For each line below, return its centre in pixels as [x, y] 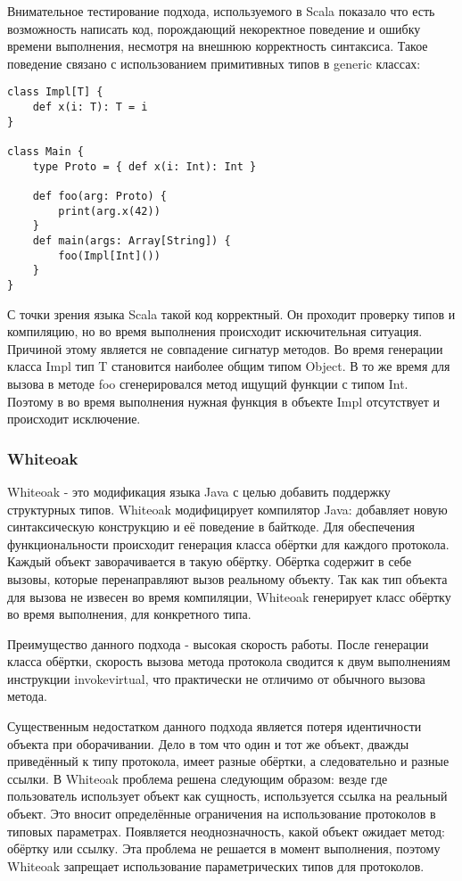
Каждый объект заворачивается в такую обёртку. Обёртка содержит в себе [210, 561]
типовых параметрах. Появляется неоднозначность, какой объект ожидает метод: [226, 831]
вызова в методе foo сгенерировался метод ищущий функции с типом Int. [208, 383]
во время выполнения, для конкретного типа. [129, 614]
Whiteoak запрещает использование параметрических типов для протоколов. [216, 865]
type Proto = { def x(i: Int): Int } [144, 166]
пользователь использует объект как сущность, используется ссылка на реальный [227, 796]
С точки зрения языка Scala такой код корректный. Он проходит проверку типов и [231, 313]
